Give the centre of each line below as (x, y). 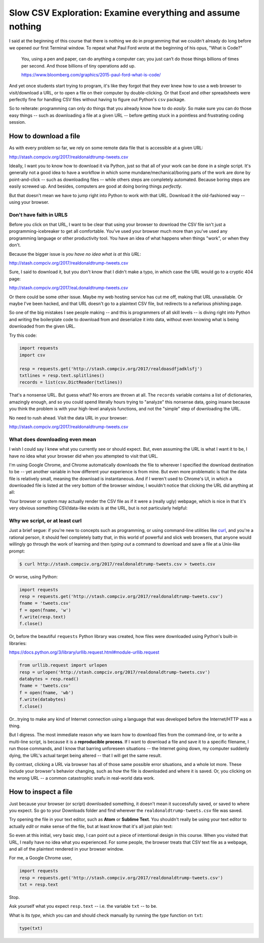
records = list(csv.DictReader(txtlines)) (71, 382)
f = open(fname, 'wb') (46, 692)
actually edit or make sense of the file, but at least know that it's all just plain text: (91, 826)
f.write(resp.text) (43, 617)
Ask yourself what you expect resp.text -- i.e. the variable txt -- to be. (83, 906)
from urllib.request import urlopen (63, 665)
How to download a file (44, 136)
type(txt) (31, 928)
